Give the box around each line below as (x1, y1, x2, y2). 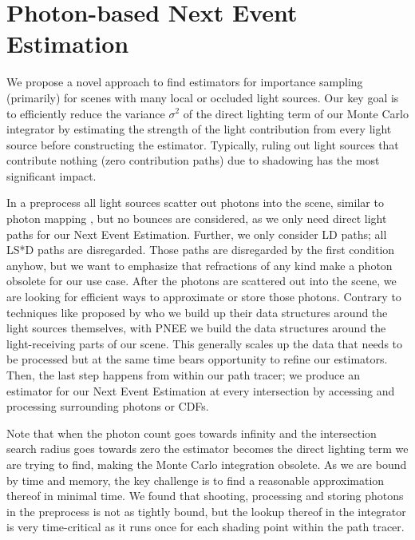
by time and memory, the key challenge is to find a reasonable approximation (6, 471, 385, 488)
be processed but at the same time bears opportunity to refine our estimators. (6, 351, 388, 367)
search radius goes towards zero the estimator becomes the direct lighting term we (6, 440, 409, 457)
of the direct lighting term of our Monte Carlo (183, 105, 409, 121)
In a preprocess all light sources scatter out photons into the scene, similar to (6, 194, 384, 211)
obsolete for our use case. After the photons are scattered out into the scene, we (6, 272, 397, 289)
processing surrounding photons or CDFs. (6, 398, 209, 415)
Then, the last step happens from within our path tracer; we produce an (6, 367, 361, 383)
